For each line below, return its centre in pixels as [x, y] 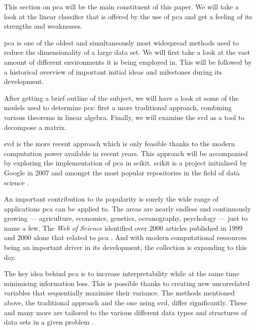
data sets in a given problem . [49, 322]
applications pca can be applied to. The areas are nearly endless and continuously [128, 208]
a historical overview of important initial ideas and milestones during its [113, 71]
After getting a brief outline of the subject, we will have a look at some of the [121, 98]
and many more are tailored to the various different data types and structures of [126, 312]
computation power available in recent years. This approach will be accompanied [126, 153]
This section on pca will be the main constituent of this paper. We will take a [121, 6]
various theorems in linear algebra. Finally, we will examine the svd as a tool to [124, 117]
